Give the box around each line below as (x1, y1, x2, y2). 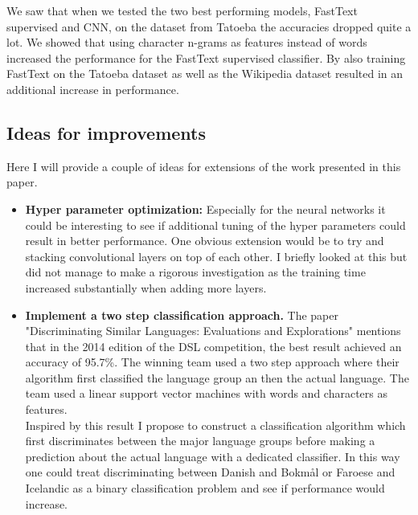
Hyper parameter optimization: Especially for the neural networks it (25, 200, 386, 217)
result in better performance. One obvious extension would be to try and (25, 232, 384, 249)
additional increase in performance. (6, 80, 179, 97)
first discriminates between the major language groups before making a (25, 432, 375, 449)
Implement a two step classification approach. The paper (25, 306, 338, 323)
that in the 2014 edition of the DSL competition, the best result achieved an (25, 337, 402, 354)
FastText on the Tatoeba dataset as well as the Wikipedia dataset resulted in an (6, 65, 404, 82)
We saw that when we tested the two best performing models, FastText (6, 2, 358, 18)
